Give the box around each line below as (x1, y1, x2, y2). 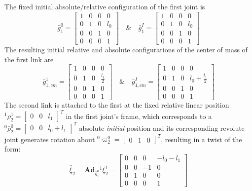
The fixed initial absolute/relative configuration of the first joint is (4, 1, 205, 11)
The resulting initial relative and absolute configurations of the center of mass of (4, 44, 248, 55)
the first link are (4, 54, 54, 64)
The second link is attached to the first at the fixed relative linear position (4, 100, 229, 110)
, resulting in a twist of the (161, 134, 242, 144)
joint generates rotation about (4, 134, 95, 144)
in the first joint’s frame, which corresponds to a (66, 111, 212, 121)
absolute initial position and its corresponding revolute (79, 122, 245, 133)
